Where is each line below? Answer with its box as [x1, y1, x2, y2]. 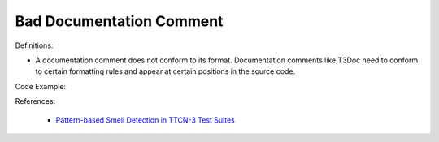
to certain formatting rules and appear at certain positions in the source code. [35, 67, 296, 76]
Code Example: [15, 81, 67, 91]
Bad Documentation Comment [15, 12, 224, 30]
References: [15, 97, 56, 106]
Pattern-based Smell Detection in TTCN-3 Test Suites [55, 114, 235, 125]
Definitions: [15, 41, 54, 50]
